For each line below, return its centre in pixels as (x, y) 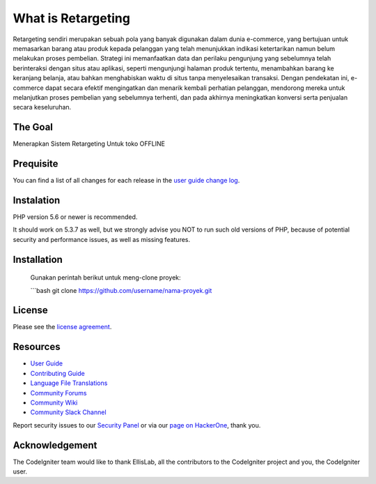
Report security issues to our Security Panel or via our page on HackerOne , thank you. (137, 425)
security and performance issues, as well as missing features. (102, 239)
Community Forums (58, 393)
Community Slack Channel (69, 412)
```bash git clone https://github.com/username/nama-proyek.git (121, 290)
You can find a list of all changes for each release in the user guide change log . (126, 181)
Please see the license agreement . (62, 327)
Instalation (37, 200)
